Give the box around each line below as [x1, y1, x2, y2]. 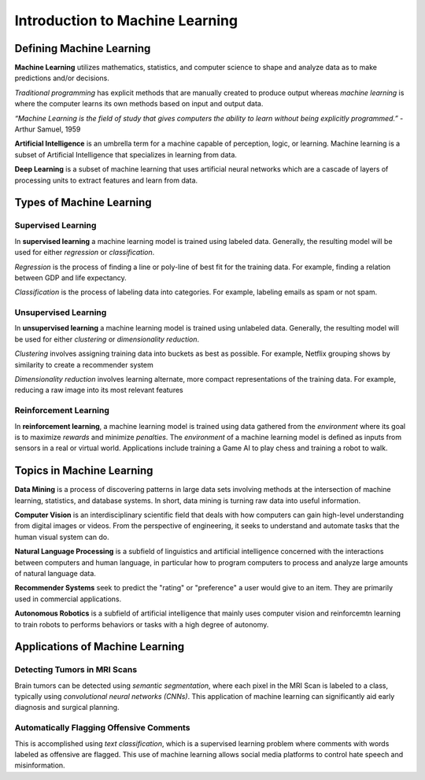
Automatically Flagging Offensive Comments [14, 723, 190, 734]
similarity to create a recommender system [14, 360, 153, 369]
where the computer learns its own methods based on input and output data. [14, 99, 264, 109]
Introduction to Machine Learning [14, 12, 238, 29]
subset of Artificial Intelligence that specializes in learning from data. [14, 150, 238, 159]
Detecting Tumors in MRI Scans [14, 664, 138, 675]
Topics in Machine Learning [14, 464, 153, 478]
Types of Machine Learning [14, 196, 153, 209]
